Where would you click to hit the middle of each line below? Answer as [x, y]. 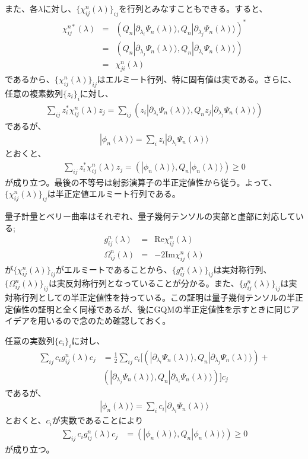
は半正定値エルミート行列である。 [114, 194]
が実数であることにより [98, 420]
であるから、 [30, 79]
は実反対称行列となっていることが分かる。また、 [144, 283]
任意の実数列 [30, 340]
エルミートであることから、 [118, 269]
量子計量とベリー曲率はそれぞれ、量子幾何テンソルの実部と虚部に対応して [150, 216]
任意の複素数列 [34, 93]
